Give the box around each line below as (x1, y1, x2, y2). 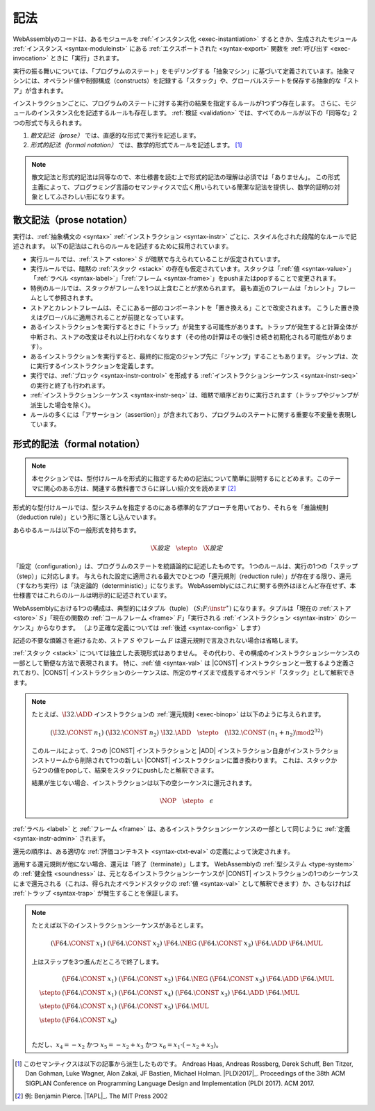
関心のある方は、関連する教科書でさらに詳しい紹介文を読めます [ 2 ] (43, 484, 236, 493)
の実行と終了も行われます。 (30, 381, 109, 389)
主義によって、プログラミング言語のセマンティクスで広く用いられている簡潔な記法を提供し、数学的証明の (31, 183, 335, 191)
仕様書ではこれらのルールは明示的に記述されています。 (12, 591, 171, 600)
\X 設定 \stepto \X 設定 (150, 544, 223, 552)
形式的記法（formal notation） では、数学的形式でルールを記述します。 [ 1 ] (30, 141, 242, 149)
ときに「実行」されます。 (49, 54, 123, 63)
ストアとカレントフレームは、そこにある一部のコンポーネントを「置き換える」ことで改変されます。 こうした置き (30, 303, 353, 312)
